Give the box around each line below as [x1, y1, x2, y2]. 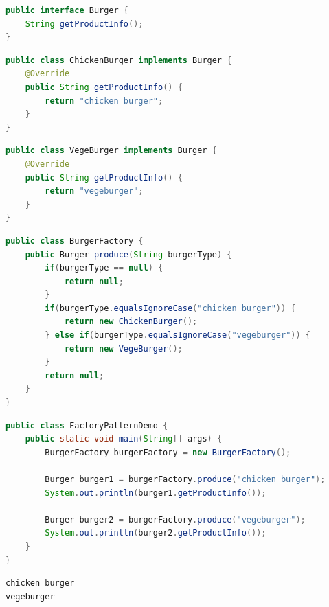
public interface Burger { [5, 5, 129, 15]
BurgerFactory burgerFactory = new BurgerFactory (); [45, 447, 291, 457]
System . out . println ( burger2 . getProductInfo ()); [45, 528, 266, 538]
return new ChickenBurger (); [64, 317, 198, 327]
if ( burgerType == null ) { [45, 263, 163, 273]
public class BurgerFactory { [5, 236, 144, 246]
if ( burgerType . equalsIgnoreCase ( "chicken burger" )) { [45, 303, 296, 313]
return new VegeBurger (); [64, 343, 183, 354]
